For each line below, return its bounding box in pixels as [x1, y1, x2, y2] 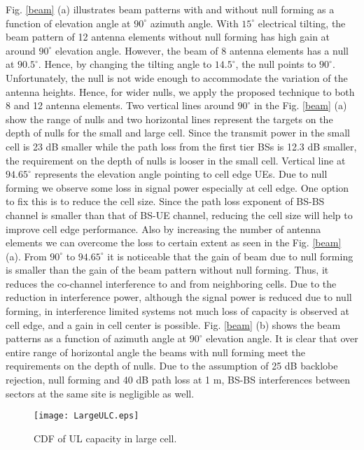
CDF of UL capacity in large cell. [34, 430, 177, 445]
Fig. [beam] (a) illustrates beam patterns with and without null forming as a [6, 2, 335, 16]
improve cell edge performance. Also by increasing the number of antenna [6, 221, 321, 236]
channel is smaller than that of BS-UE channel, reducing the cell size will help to [6, 207, 353, 222]
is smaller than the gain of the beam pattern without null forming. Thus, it [6, 262, 329, 277]
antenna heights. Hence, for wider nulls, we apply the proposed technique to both [6, 84, 355, 99]
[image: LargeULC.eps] [34, 411, 139, 421]
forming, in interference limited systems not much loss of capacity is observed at [6, 304, 350, 318]
